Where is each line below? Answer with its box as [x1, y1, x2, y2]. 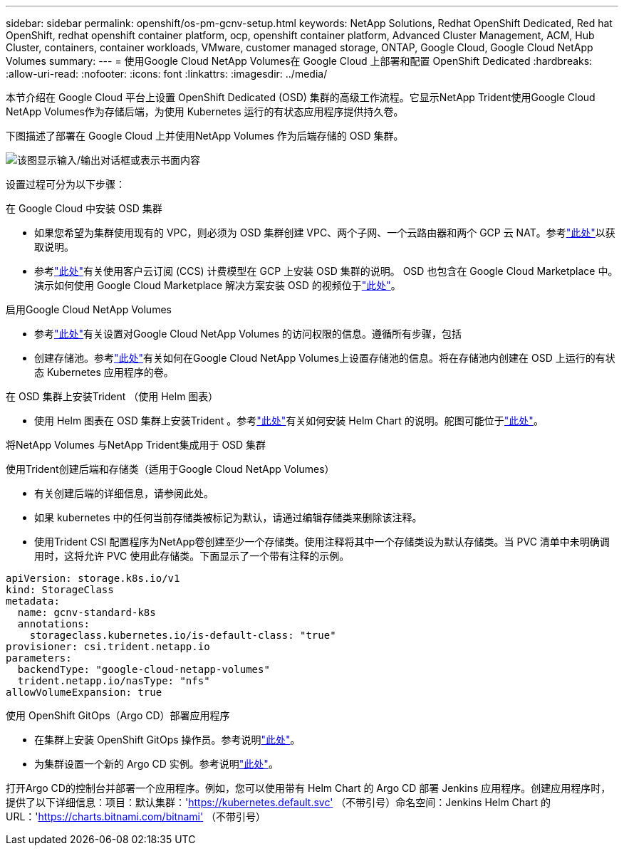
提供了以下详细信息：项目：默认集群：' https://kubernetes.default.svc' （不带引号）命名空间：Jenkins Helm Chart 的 [6, 796, 551, 808]
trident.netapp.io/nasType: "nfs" [17, 675, 210, 686]
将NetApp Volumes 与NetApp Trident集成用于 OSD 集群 [6, 439, 266, 451]
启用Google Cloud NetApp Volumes [6, 303, 172, 315]
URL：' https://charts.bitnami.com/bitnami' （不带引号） [6, 810, 266, 823]
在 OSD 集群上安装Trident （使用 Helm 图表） [6, 390, 219, 402]
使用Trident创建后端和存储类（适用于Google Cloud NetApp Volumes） [6, 463, 335, 475]
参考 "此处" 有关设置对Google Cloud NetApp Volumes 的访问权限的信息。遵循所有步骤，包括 [34, 328, 462, 340]
